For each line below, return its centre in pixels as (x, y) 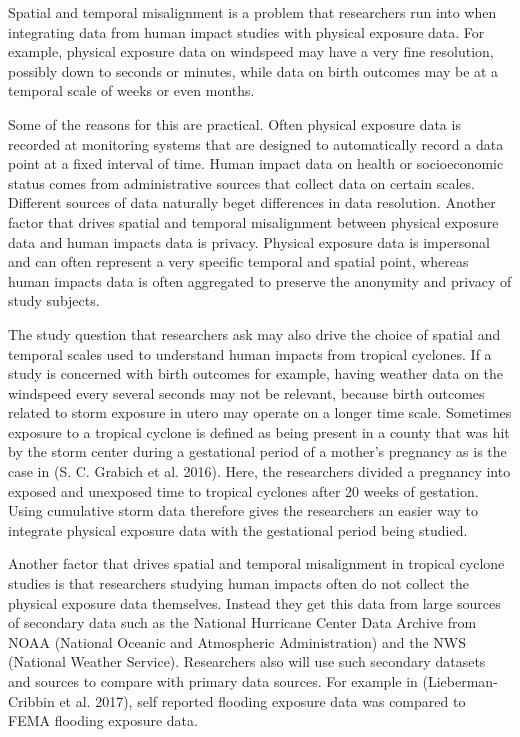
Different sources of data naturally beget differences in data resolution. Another (252, 202)
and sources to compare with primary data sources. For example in (213, 681)
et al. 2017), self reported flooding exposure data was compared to (262, 700)
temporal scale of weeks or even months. (131, 90)
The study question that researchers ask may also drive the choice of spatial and (254, 333)
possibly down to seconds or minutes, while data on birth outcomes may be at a (253, 70)
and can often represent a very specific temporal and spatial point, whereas (238, 261)
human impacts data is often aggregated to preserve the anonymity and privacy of (260, 280)
